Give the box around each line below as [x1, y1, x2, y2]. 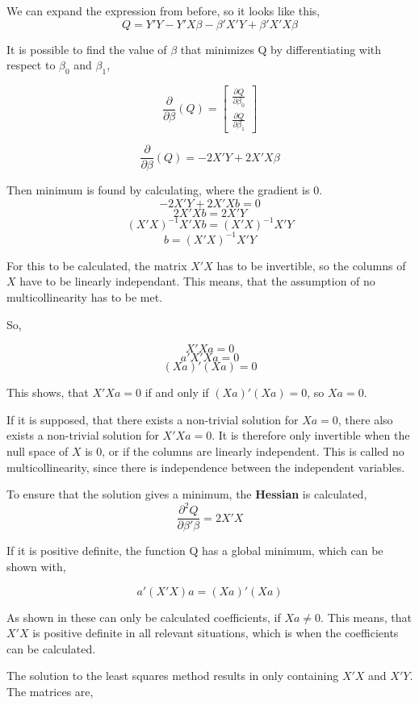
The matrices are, [6, 682, 94, 699]
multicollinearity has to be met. [6, 289, 163, 306]
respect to [6, 56, 56, 73]
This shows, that [6, 384, 89, 401]
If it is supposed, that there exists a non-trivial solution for [6, 411, 299, 428]
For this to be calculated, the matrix [6, 257, 187, 273]
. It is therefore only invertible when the [212, 427, 410, 444]
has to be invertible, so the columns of [216, 257, 406, 273]
